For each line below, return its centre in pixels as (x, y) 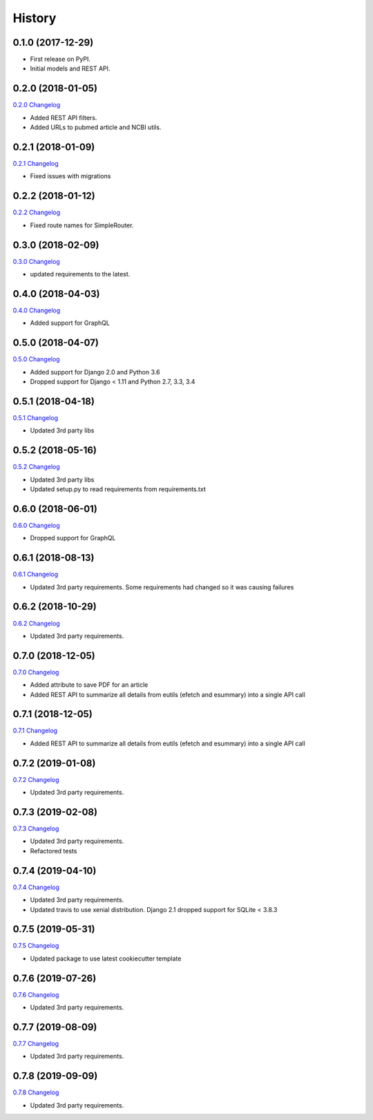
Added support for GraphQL (70, 323)
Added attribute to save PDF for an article (89, 685)
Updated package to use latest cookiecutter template (106, 958)
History (35, 18)
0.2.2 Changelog (37, 212)
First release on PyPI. (60, 59)
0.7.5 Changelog (36, 946)
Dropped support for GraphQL (73, 538)
